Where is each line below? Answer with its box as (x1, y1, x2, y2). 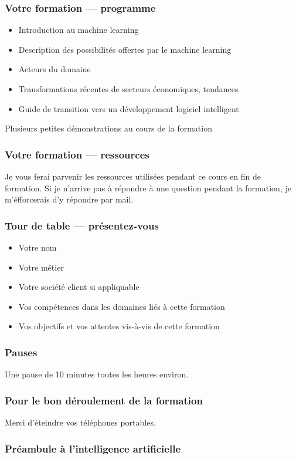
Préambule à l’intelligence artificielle (5, 441, 181, 455)
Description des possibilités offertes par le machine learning (18, 43, 232, 55)
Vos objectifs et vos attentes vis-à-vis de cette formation (18, 320, 220, 332)
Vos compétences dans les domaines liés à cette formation (18, 300, 225, 312)
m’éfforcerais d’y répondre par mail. (5, 193, 134, 205)
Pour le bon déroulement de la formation (5, 393, 203, 407)
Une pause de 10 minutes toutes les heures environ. (5, 368, 189, 380)
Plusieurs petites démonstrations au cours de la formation (5, 122, 212, 134)
